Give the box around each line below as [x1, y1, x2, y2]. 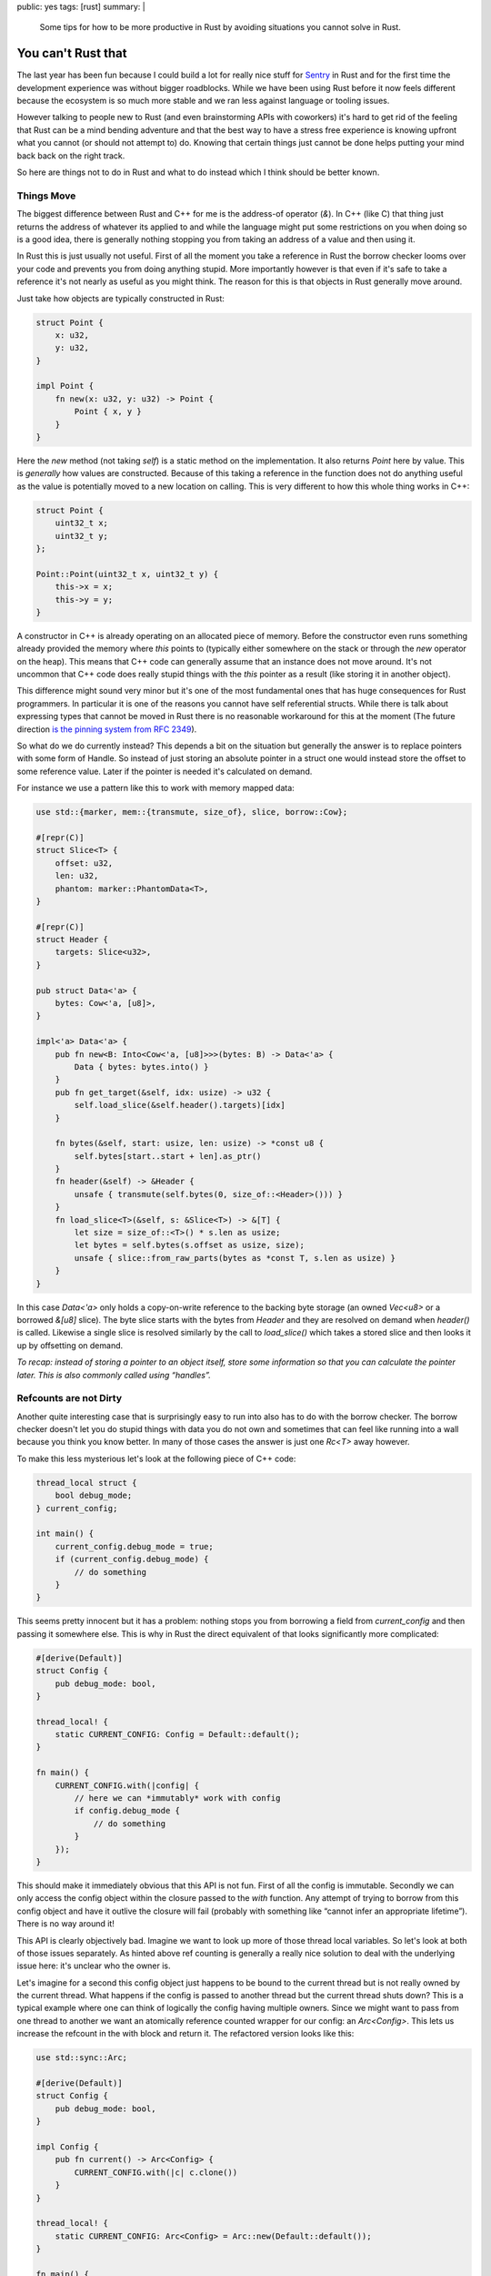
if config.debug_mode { [74, 1805, 181, 1816]
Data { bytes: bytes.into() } [74, 1062, 209, 1072]
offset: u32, [55, 858, 114, 869]
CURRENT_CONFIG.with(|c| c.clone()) [74, 2167, 238, 2178]
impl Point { [35, 381, 95, 391]
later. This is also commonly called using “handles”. [16, 1369, 211, 1380]
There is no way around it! [16, 1918, 115, 1929]
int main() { [35, 1529, 95, 1539]
